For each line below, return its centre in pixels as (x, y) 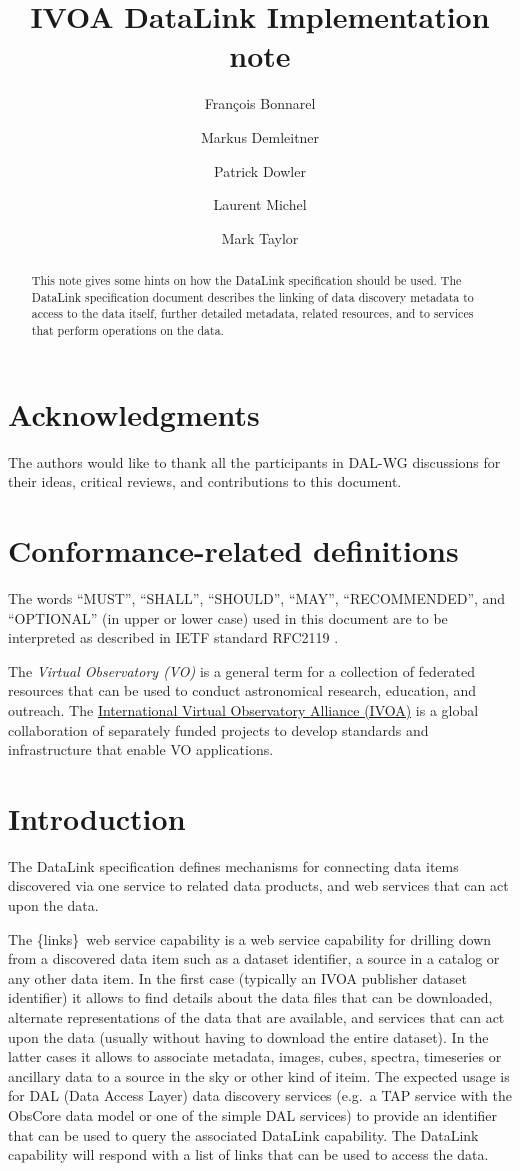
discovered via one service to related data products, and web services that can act (258, 885)
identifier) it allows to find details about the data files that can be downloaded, (250, 997)
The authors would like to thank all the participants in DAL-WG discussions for (254, 461)
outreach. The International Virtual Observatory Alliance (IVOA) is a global (243, 709)
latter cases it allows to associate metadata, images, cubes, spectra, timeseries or (255, 1056)
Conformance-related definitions (233, 550)
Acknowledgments (134, 413)
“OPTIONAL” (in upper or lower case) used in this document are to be (228, 617)
